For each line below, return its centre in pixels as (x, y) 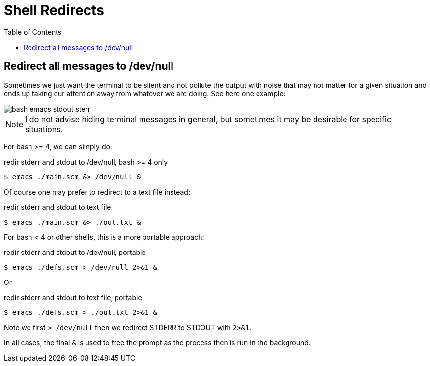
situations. (44, 129)
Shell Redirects (54, 10)
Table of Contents (33, 32)
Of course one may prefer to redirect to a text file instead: (97, 192)
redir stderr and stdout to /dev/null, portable (75, 252)
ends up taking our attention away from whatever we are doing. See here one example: (145, 93)
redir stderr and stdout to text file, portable (73, 297)
